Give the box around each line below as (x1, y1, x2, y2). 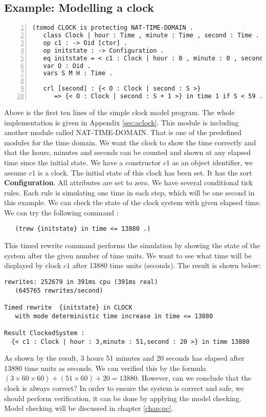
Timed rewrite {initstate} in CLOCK (4, 303, 132, 311)
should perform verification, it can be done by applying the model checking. (4, 392, 241, 403)
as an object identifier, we (172, 157, 253, 167)
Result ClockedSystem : (4, 329, 85, 337)
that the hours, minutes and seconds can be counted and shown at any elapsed (4, 147, 251, 158)
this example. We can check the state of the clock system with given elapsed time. (4, 197, 261, 208)
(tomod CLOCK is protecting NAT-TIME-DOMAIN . (32, 24, 193, 32)
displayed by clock (4, 260, 61, 271)
